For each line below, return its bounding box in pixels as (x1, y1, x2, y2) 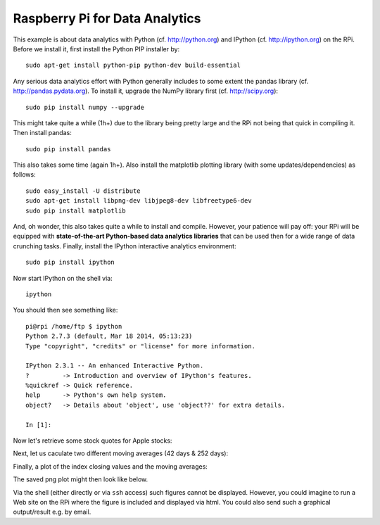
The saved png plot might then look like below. (13, 475, 148, 483)
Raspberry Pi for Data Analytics (13, 11, 201, 26)
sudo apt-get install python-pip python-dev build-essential (25, 61, 241, 70)
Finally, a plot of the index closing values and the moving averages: (13, 462, 208, 471)
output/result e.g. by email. (13, 507, 91, 517)
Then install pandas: (13, 129, 72, 137)
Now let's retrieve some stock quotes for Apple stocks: (13, 436, 172, 445)
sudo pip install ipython (25, 258, 115, 267)
